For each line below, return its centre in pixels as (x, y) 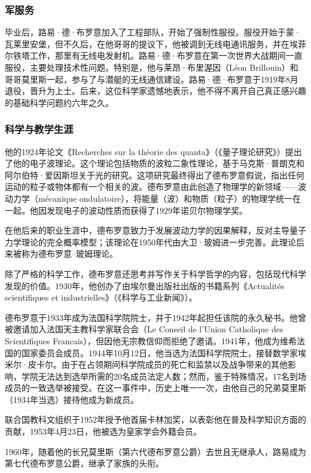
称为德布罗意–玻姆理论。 (69, 254)
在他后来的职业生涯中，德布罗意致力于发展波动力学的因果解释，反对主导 (147, 230)
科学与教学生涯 (39, 129)
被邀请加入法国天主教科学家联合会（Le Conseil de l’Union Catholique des (144, 329)
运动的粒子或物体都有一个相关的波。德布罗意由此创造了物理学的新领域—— (151, 187)
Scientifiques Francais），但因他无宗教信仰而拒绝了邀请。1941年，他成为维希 (151, 340)
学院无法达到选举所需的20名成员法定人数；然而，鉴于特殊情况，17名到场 (164, 376)
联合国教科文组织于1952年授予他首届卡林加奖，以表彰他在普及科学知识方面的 (155, 419)
